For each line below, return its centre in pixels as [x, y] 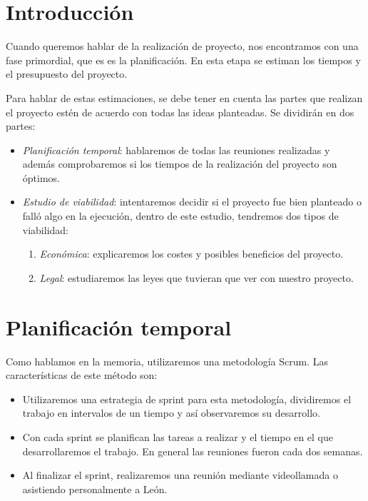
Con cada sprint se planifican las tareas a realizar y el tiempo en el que [178, 436]
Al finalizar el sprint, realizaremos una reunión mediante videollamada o [180, 475]
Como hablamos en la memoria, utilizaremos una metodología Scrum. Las [167, 361]
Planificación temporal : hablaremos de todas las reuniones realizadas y [176, 150]
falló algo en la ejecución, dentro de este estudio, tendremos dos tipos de [180, 216]
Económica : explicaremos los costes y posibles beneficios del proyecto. [191, 254]
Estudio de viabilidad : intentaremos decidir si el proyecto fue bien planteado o [192, 202]
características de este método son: [82, 375]
